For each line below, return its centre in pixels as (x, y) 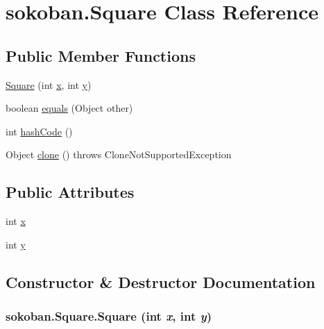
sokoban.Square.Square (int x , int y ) (109, 316)
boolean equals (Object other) (69, 108)
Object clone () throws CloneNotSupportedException (119, 154)
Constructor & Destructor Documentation (161, 281)
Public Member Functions (101, 55)
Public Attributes (70, 192)
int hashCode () (39, 131)
